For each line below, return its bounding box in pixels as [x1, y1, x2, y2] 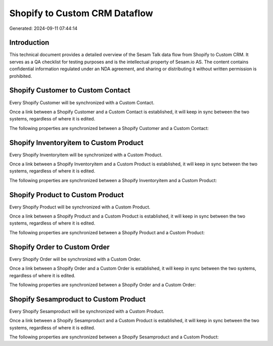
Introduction [9, 38, 50, 47]
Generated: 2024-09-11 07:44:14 [9, 25, 78, 31]
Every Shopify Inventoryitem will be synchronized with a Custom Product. [9, 152, 163, 158]
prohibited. [9, 73, 32, 79]
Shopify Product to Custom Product [9, 190, 124, 199]
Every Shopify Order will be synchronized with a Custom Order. [9, 256, 142, 262]
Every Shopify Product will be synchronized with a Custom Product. [9, 204, 151, 210]
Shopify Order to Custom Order [9, 243, 110, 251]
